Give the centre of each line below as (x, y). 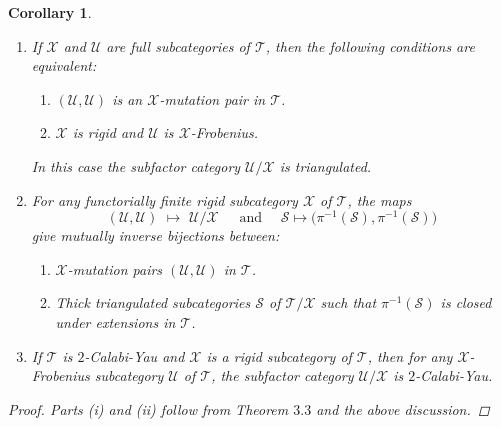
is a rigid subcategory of (279, 355)
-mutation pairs (115, 268)
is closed (466, 302)
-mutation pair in (212, 98)
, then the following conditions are (370, 45)
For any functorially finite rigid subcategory (164, 199)
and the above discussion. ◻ (403, 408)
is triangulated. (325, 165)
